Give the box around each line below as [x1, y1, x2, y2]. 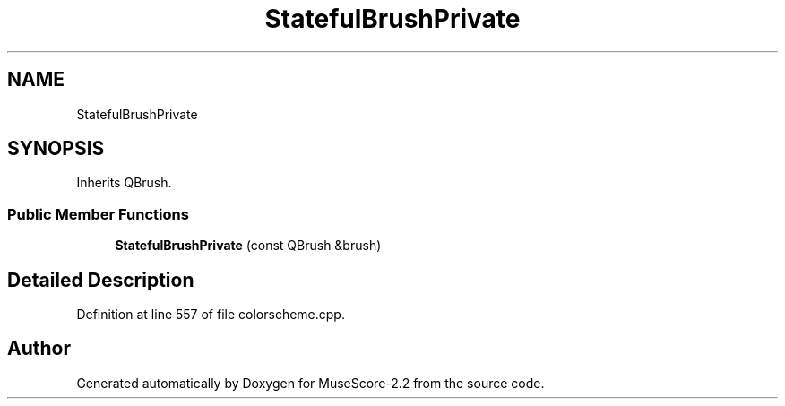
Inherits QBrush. [76, 175, 172, 191]
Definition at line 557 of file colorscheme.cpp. [76, 307, 345, 323]
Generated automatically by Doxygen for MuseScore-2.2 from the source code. [76, 375, 545, 391]
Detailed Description [7, 268, 194, 291]
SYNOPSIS [7, 137, 105, 160]
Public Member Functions [7, 204, 189, 223]
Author [7, 337, 71, 360]
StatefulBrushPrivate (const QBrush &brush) [115, 238, 382, 254]
